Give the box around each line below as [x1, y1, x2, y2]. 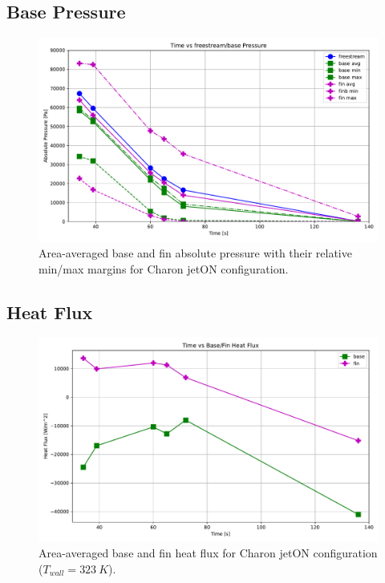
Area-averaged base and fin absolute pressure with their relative [38, 245, 352, 261]
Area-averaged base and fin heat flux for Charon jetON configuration [38, 545, 378, 561]
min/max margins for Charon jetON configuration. [38, 260, 289, 277]
